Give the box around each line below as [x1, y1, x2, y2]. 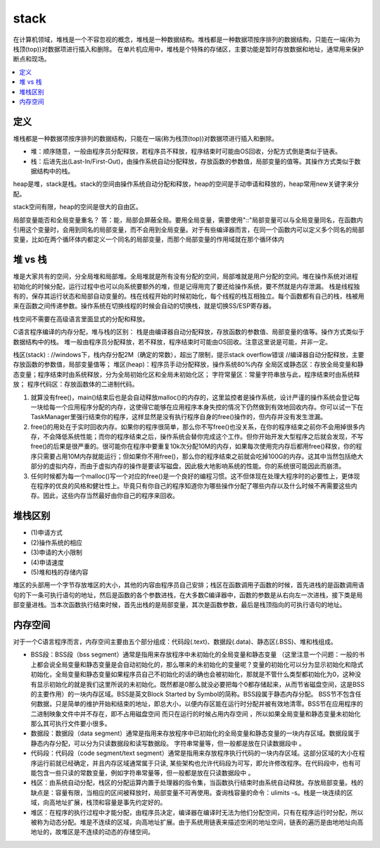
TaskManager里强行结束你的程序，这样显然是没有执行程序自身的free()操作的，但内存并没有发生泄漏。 [30, 413, 327, 421]
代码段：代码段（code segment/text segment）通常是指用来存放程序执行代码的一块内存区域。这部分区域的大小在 [30, 749, 359, 757]
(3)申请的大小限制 [30, 548, 82, 556]
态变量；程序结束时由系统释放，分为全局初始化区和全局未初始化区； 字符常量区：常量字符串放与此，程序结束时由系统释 [13, 370, 360, 378]
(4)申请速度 [30, 558, 65, 566]
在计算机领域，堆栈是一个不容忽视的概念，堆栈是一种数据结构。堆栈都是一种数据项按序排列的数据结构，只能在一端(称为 [13, 35, 361, 44]
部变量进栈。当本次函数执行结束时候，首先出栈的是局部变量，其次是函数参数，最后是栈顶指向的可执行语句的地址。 [13, 601, 346, 609]
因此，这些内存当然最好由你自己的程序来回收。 [42, 492, 179, 500]
